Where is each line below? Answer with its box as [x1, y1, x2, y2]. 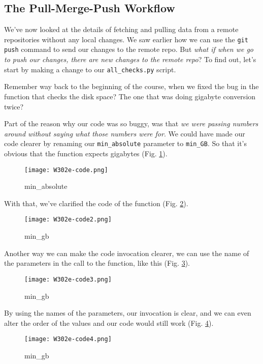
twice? [4, 101, 24, 111]
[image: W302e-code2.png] [24, 216, 112, 223]
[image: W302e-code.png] [24, 166, 108, 174]
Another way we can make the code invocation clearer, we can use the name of [4, 247, 249, 258]
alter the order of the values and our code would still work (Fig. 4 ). [4, 317, 214, 328]
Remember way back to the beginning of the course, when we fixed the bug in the [4, 81, 259, 92]
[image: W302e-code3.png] [24, 275, 112, 283]
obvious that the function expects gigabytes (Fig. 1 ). [4, 148, 168, 158]
